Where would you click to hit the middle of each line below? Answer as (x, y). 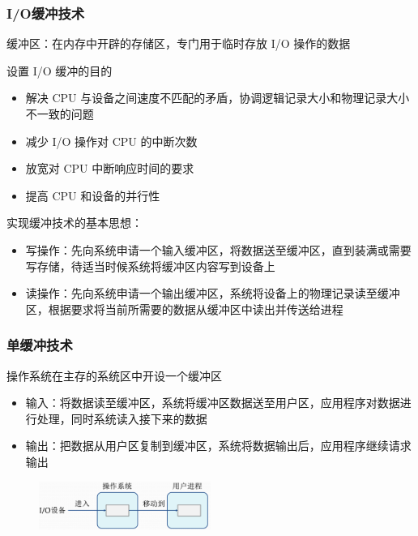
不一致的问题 (60, 114)
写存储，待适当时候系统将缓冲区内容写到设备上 (150, 266)
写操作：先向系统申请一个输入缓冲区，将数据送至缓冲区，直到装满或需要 (218, 249)
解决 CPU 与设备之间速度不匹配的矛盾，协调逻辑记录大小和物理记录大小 (218, 98)
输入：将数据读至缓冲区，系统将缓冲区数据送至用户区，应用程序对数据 (213, 403)
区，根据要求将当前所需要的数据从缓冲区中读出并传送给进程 (184, 309)
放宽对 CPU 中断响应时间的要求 (110, 168)
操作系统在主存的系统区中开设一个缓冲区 (114, 375)
